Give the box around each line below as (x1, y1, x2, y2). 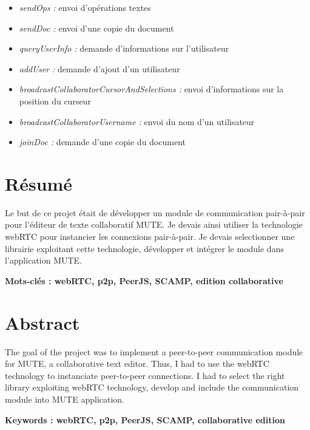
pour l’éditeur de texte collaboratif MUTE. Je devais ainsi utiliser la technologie (5, 218, 303, 231)
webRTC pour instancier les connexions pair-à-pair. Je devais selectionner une (5, 230, 295, 243)
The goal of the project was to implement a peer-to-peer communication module (5, 345, 303, 358)
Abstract (5, 310, 80, 335)
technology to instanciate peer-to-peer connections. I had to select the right (5, 369, 285, 381)
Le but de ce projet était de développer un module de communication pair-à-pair (5, 206, 305, 219)
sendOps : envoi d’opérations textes (19, 1, 151, 13)
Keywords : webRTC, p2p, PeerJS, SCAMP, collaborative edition (5, 413, 285, 426)
